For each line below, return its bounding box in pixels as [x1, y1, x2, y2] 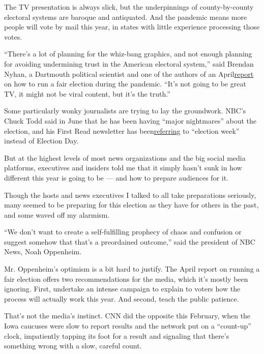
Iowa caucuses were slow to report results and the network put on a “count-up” [4, 320, 251, 331]
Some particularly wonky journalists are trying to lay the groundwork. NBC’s [4, 105, 246, 116]
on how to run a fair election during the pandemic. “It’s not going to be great [4, 78, 246, 89]
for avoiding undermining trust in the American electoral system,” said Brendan [4, 58, 254, 69]
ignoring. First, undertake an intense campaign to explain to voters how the [4, 283, 241, 294]
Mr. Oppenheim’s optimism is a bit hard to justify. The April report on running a [4, 263, 260, 274]
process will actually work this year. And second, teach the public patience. [4, 293, 239, 304]
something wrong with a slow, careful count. [4, 340, 142, 351]
